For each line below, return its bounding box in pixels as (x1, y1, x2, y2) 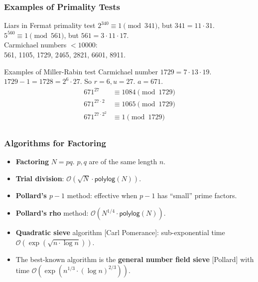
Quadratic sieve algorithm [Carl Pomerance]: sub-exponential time (15, 227, 225, 238)
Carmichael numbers (4, 39, 67, 50)
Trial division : (15, 173, 64, 183)
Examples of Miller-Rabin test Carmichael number (4, 66, 158, 76)
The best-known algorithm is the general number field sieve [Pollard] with (15, 254, 254, 264)
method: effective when (67, 190, 137, 200)
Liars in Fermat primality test (4, 20, 96, 30)
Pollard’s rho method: (15, 208, 89, 218)
